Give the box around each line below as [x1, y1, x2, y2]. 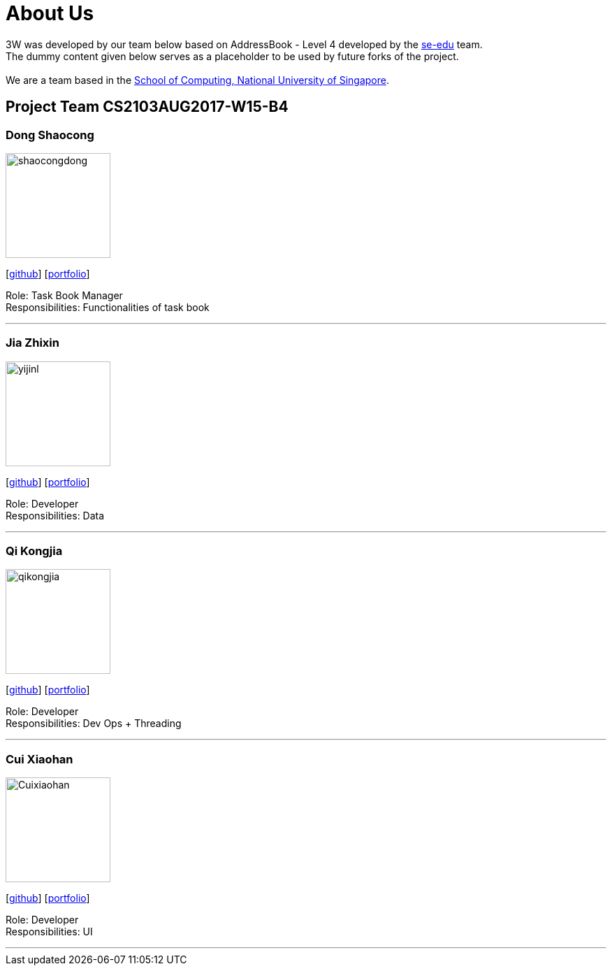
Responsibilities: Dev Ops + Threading [6, 717, 182, 730]
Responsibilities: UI [6, 926, 93, 938]
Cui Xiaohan [6, 751, 73, 766]
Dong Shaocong [6, 127, 94, 142]
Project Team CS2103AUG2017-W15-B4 [6, 98, 289, 116]
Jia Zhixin [6, 336, 59, 350]
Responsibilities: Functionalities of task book [6, 301, 210, 313]
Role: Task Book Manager [6, 289, 123, 301]
